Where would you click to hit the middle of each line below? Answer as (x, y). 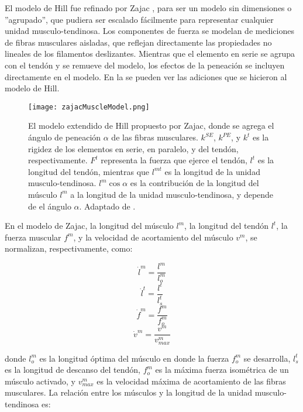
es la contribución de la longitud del (194, 183)
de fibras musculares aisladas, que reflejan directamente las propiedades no (138, 42)
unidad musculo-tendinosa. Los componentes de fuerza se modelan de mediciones (149, 31)
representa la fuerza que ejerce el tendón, (174, 160)
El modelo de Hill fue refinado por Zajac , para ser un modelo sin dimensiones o (148, 8)
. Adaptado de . (107, 206)
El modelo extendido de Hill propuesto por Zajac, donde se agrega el (151, 126)
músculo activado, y (40, 381)
